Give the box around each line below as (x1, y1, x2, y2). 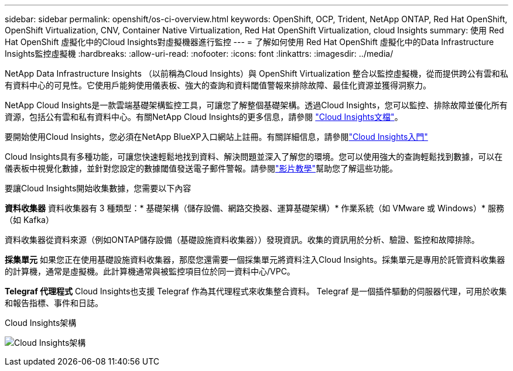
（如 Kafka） (5, 215, 54, 225)
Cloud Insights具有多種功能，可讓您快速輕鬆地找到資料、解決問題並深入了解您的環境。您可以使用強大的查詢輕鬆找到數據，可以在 (5, 152, 503, 162)
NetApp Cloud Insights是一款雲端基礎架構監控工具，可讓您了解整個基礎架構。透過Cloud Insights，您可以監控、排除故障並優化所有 (5, 100, 508, 110)
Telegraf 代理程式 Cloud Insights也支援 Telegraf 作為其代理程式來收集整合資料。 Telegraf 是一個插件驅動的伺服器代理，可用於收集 (5, 286, 507, 296)
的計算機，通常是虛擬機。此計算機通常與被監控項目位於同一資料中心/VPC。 (5, 266, 295, 276)
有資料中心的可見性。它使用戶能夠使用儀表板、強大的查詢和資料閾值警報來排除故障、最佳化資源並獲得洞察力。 (5, 80, 431, 90)
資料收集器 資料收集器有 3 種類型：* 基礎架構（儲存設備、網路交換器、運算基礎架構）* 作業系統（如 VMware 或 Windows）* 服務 (5, 203, 504, 213)
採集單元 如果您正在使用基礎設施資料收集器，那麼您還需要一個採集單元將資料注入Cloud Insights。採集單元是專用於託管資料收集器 (5, 255, 505, 264)
